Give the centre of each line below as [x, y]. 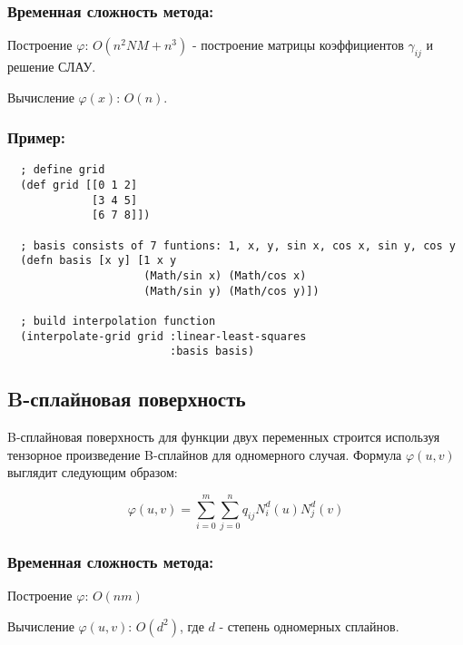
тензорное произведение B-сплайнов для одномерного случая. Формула [205, 454]
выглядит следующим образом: [93, 472]
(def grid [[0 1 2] [79, 186]
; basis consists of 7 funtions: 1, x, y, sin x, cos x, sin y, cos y [238, 245]
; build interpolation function [118, 321]
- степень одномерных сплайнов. [309, 625]
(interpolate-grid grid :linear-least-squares [163, 336]
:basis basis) [212, 352]
